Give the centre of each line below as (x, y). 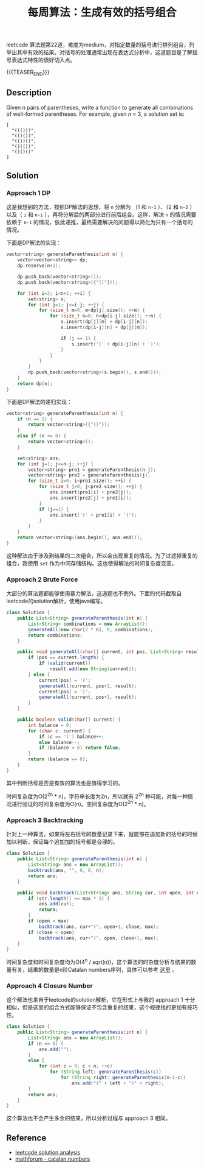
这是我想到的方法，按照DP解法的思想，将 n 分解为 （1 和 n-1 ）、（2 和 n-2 (97, 207)
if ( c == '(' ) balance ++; (71, 737)
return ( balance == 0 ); (58, 759)
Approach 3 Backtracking (45, 820)
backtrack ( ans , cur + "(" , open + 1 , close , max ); (99, 927)
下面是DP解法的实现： (34, 243)
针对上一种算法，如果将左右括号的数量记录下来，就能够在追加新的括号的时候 (102, 834)
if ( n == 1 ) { (35, 419)
